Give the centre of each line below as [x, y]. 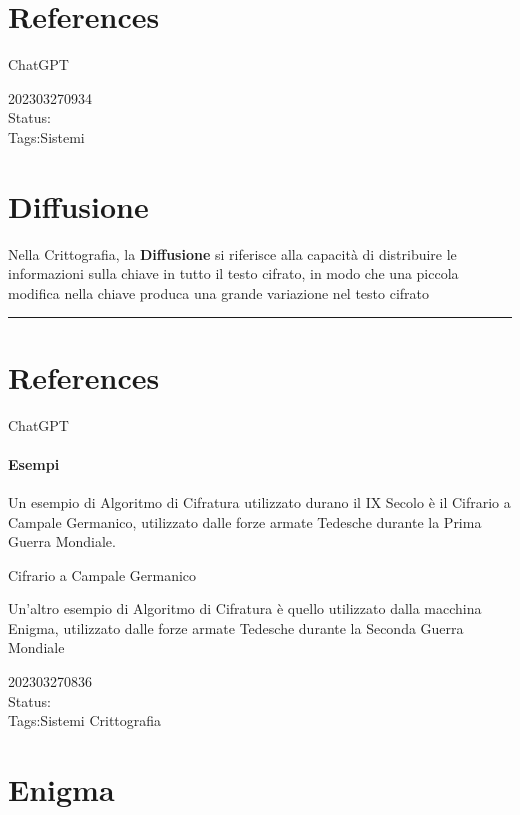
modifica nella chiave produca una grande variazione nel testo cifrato [219, 292]
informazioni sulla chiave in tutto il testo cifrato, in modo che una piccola [233, 273]
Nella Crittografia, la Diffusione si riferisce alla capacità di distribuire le [232, 253]
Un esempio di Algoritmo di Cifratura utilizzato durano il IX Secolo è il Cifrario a [259, 501]
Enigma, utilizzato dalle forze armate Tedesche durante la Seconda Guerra [236, 627]
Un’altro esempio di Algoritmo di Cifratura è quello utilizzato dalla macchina [245, 608]
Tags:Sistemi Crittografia [85, 720]
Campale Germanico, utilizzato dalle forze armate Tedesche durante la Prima [245, 521]
